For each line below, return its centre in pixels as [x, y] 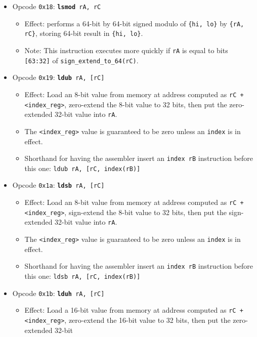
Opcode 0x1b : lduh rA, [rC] [58, 293]
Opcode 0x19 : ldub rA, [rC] [58, 77]
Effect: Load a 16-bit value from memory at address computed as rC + [134, 310]
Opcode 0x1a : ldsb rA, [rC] [58, 185]
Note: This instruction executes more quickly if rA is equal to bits [126, 50]
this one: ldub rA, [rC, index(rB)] [82, 168]
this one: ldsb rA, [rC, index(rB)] [82, 276]
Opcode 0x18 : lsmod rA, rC [57, 6]
